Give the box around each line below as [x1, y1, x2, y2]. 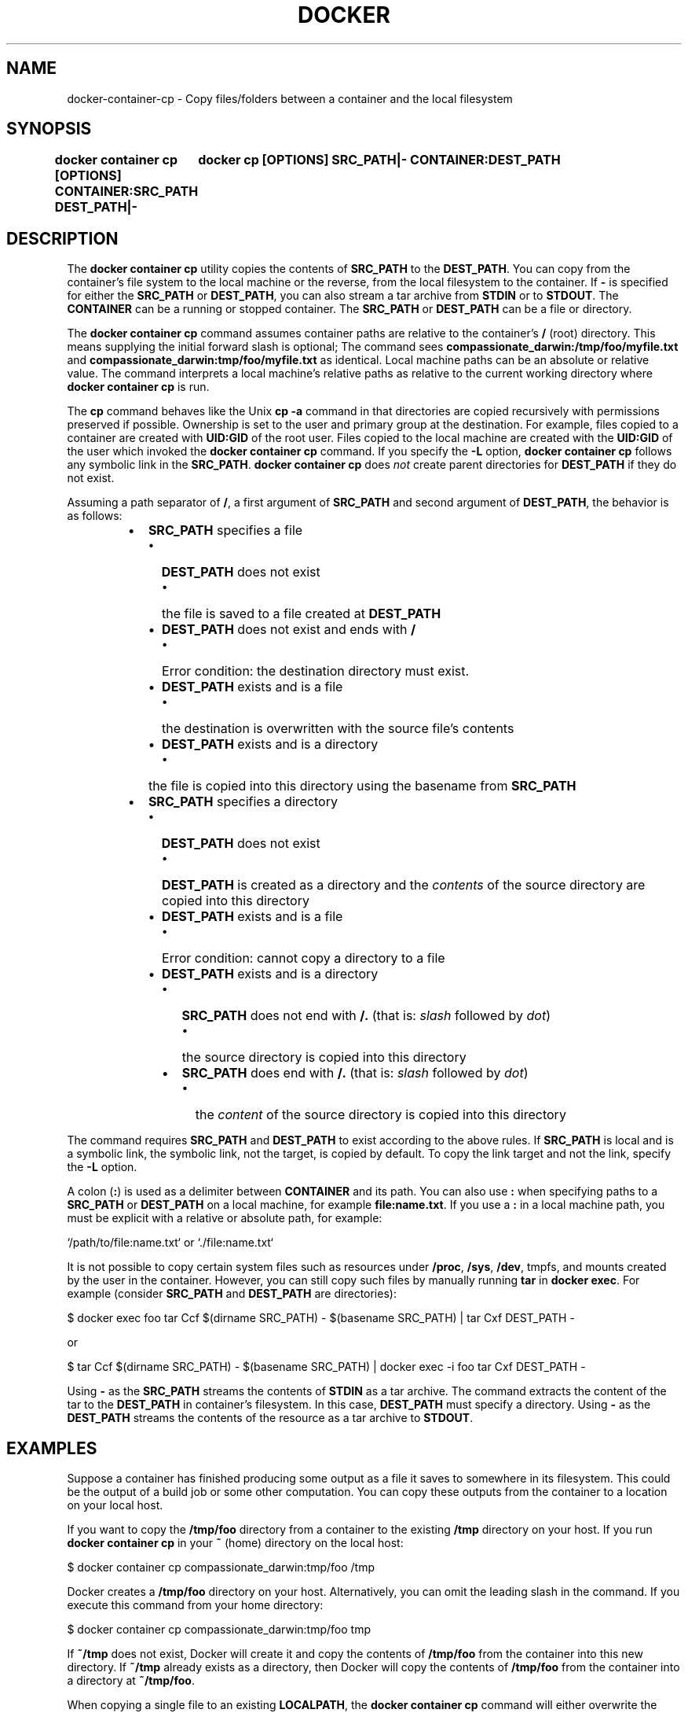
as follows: [67, 509, 123, 523]
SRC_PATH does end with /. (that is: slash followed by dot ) [181, 1065, 529, 1081]
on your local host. [67, 1498, 163, 1512]
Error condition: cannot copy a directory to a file [162, 950, 445, 967]
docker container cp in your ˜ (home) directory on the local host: [67, 1536, 404, 1550]
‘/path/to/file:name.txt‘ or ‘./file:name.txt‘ [67, 1236, 274, 1250]
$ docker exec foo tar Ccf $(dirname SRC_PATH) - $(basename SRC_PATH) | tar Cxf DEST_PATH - [67, 1311, 575, 1325]
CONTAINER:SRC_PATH [54, 183, 199, 200]
